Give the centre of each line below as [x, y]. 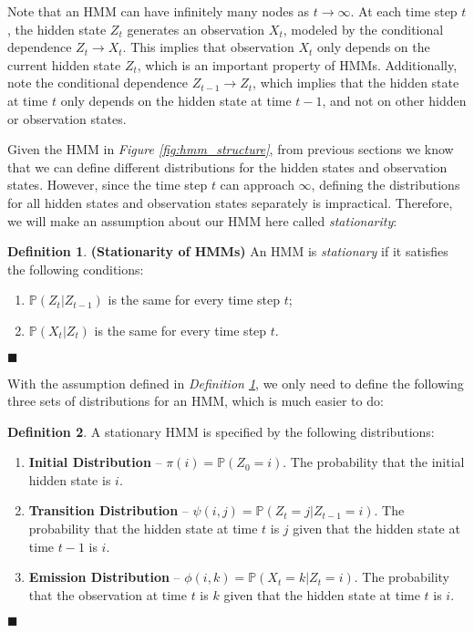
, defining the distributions [386, 185]
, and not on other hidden [394, 100]
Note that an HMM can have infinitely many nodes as [159, 11]
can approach [257, 185]
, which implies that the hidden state [356, 83]
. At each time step [404, 11]
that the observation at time [108, 594]
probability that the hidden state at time [143, 529]
